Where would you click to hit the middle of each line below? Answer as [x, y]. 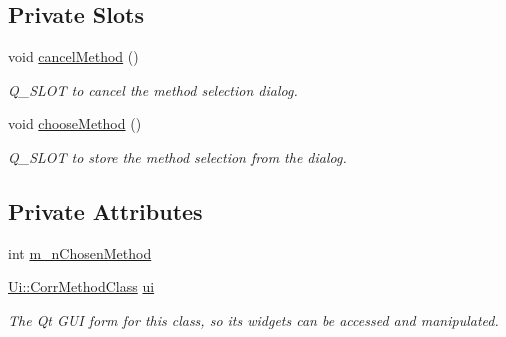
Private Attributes [105, 210]
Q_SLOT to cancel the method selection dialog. [153, 89]
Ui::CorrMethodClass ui [81, 286]
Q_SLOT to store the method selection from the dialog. [177, 156]
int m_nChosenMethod [80, 252]
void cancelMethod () [73, 56]
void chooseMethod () [75, 123]
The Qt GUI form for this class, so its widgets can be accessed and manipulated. [253, 319]
